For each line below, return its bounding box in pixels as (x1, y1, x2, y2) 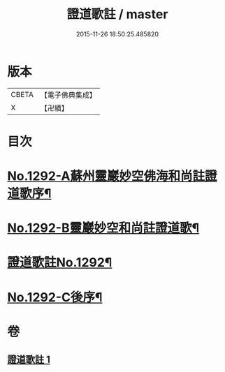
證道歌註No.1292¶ (7, 255, 112, 271)
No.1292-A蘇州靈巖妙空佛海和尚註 (7, 168, 205, 184)
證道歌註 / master (66, 6, 168, 22)
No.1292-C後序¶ (7, 289, 103, 305)
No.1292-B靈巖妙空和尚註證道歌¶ (7, 221, 200, 236)
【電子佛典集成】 (40, 90, 96, 100)
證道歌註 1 (7, 354, 51, 366)
